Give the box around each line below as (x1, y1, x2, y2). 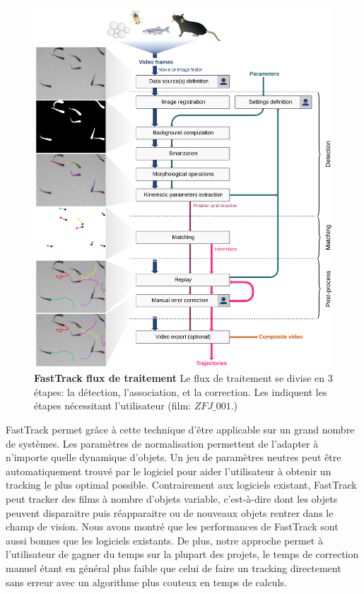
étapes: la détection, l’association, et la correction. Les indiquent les (34, 384, 327, 399)
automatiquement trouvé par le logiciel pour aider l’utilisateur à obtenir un (6, 463, 331, 478)
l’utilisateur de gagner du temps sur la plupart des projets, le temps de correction (6, 547, 359, 561)
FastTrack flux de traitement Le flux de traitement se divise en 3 (34, 371, 333, 385)
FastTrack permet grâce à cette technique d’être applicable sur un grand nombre (6, 421, 355, 436)
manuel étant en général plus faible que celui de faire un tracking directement (6, 560, 341, 575)
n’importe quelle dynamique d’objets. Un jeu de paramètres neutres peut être (6, 450, 341, 465)
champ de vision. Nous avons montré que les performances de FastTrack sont (6, 519, 339, 534)
